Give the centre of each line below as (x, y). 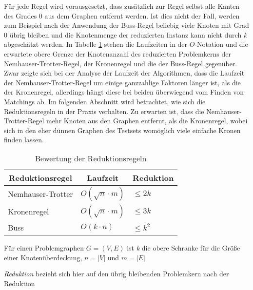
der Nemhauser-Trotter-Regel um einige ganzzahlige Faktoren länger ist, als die (122, 82)
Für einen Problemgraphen (44, 247)
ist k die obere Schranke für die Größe (184, 247)
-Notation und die (221, 44)
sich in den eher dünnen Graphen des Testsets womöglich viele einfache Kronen (122, 130)
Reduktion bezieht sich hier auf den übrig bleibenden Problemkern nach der (117, 274)
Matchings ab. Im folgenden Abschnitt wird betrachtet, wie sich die (105, 101)
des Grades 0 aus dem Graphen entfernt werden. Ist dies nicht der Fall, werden (122, 15)
